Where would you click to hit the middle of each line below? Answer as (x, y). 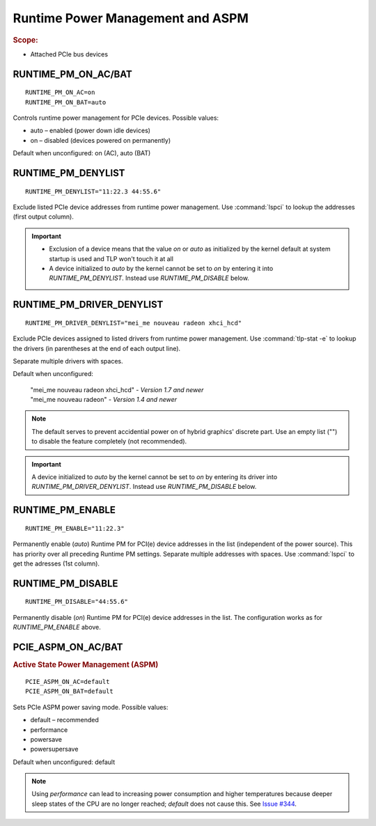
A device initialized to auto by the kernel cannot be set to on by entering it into (161, 268)
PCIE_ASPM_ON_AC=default (68, 681)
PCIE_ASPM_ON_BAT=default (70, 692)
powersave (46, 739)
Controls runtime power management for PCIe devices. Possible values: (116, 118)
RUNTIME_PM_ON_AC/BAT (72, 74)
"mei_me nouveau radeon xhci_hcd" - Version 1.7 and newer (117, 389)
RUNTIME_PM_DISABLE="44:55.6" (77, 602)
